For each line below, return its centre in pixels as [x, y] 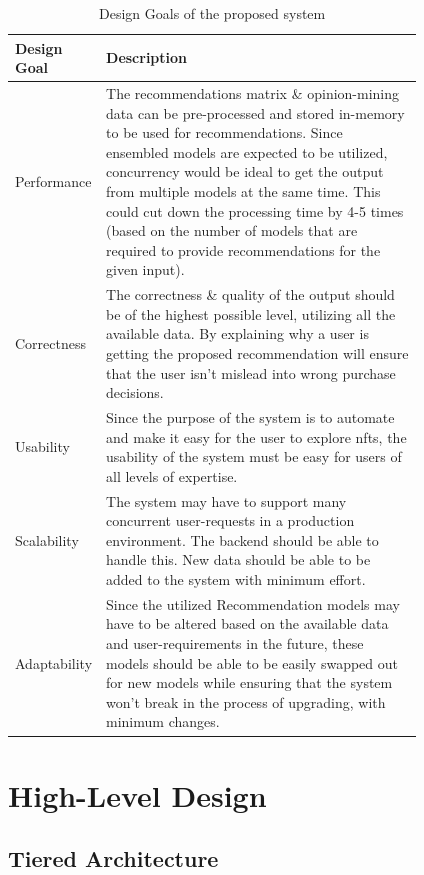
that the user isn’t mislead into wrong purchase [251, 372]
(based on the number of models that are [232, 230]
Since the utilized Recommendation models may [253, 603]
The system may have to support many [226, 500]
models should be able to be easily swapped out [252, 662]
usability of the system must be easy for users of [254, 456]
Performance [53, 181]
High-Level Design [137, 794]
